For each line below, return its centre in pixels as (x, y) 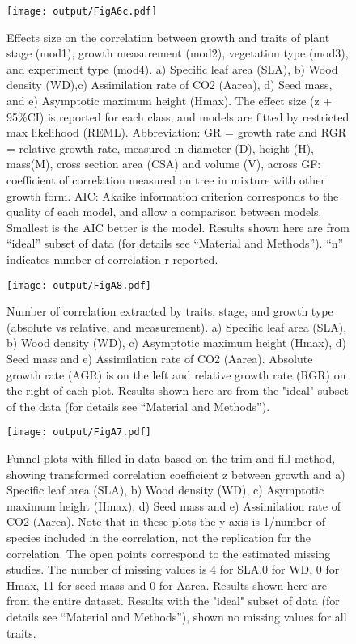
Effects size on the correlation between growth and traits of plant (168, 37)
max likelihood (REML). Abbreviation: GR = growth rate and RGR (176, 132)
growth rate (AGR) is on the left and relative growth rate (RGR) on (176, 374)
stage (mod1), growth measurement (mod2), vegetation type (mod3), (178, 53)
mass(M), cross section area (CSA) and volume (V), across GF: (164, 164)
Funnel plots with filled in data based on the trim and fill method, (171, 458)
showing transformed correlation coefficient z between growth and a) (176, 474)
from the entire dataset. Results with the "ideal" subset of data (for (173, 601)
